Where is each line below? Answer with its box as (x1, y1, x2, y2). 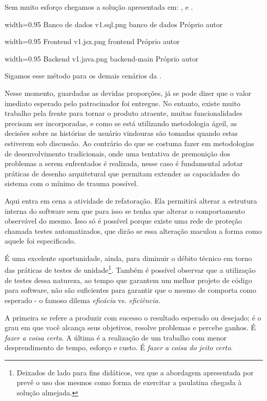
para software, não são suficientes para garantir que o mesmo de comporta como (5, 285, 256, 295)
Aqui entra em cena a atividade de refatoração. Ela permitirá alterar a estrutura (5, 195, 257, 206)
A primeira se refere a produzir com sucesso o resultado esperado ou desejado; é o (5, 312, 261, 323)
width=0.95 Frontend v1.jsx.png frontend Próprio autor (5, 36, 180, 47)
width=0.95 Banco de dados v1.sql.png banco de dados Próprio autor (5, 18, 223, 29)
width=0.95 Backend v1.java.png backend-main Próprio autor (5, 53, 199, 64)
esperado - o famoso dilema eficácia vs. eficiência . (5, 294, 160, 305)
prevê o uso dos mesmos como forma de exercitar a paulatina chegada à (16, 377, 242, 388)
